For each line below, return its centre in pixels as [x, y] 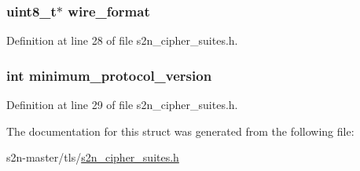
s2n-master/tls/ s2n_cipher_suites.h [93, 157]
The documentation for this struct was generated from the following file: [180, 131]
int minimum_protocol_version [109, 75]
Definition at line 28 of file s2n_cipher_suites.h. [122, 40]
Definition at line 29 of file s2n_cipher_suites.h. [122, 105]
